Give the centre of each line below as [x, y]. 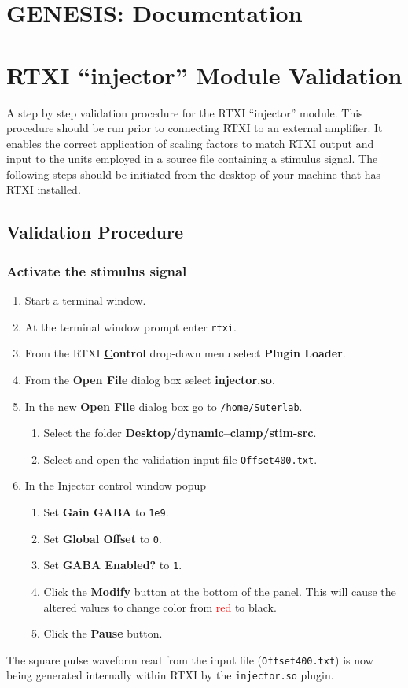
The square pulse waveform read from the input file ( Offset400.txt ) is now [190, 659]
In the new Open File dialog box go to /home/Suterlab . [164, 406]
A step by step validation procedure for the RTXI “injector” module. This [185, 112]
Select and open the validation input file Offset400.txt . [180, 459]
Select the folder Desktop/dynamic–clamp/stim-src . [180, 433]
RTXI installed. [44, 189]
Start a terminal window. [85, 300]
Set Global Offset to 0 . [103, 538]
